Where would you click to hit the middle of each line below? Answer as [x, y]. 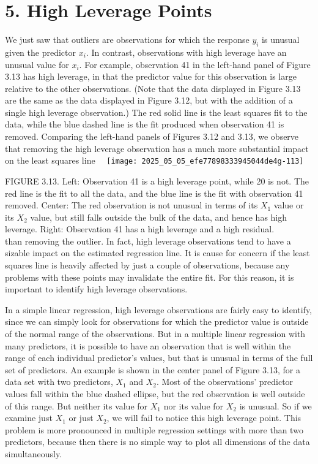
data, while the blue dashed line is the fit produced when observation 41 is [145, 124]
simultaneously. [34, 453]
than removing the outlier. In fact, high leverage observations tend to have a [148, 241]
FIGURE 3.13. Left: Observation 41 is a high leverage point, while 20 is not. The [157, 181]
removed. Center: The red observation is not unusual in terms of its [131, 205]
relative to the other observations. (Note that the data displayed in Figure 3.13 [153, 88]
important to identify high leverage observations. [96, 289]
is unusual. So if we [275, 405]
